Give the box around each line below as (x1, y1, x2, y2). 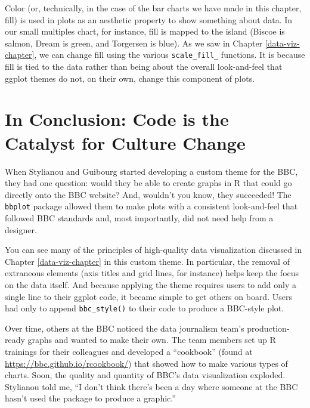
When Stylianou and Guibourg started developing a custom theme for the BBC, (5, 165, 298, 177)
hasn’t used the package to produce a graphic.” (5, 392, 176, 404)
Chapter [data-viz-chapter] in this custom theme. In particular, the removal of (5, 255, 290, 267)
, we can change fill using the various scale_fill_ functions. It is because (34, 48, 305, 61)
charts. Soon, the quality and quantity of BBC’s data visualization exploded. (5, 369, 286, 381)
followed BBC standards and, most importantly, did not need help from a (5, 211, 274, 224)
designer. (5, 223, 37, 236)
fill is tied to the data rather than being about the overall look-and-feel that (5, 60, 283, 73)
